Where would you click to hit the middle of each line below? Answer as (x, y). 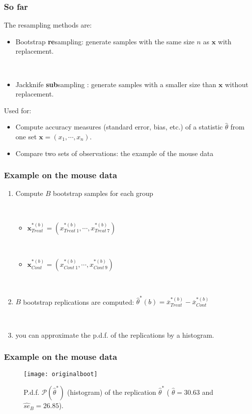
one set (26, 136)
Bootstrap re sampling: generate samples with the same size (105, 41)
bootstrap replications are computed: (79, 302)
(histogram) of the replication (112, 392)
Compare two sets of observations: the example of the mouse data (114, 153)
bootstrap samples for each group (103, 193)
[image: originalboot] (61, 374)
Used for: (18, 110)
